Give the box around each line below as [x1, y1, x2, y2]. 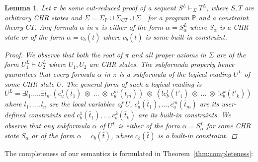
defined [4, 109, 26, 120]
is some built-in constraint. [145, 31, 227, 42]
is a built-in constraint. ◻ [158, 130, 237, 140]
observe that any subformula [4, 120, 90, 131]
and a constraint [198, 12, 249, 22]
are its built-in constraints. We [138, 109, 231, 120]
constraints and [28, 109, 75, 120]
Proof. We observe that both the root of [4, 49, 123, 59]
